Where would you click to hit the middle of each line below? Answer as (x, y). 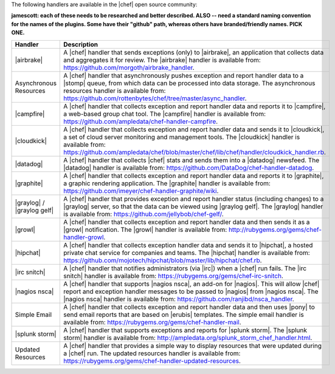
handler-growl (84, 237)
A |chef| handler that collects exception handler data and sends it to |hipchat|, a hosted (188, 245)
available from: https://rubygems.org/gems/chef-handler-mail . (152, 322)
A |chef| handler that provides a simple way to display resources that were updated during (193, 345)
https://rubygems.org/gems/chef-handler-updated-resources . (152, 361)
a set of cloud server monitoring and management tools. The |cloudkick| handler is (182, 137)
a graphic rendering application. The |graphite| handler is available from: (167, 183)
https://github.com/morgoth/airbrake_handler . (129, 67)
